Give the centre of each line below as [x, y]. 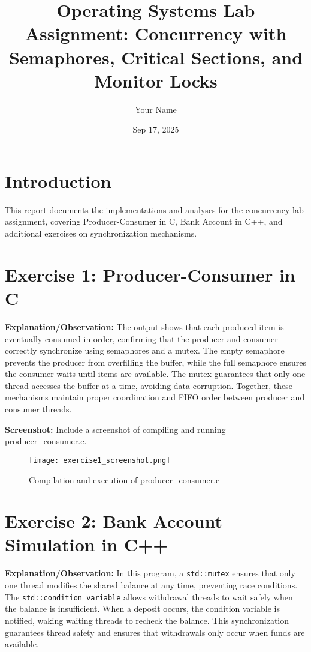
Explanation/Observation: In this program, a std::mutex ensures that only [150, 573]
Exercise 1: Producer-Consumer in [150, 274]
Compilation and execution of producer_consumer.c [124, 479]
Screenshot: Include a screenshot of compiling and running [115, 429]
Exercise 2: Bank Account [114, 521]
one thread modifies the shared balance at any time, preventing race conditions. [151, 585]
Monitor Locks [156, 80]
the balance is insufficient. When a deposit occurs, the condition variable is [142, 608]
